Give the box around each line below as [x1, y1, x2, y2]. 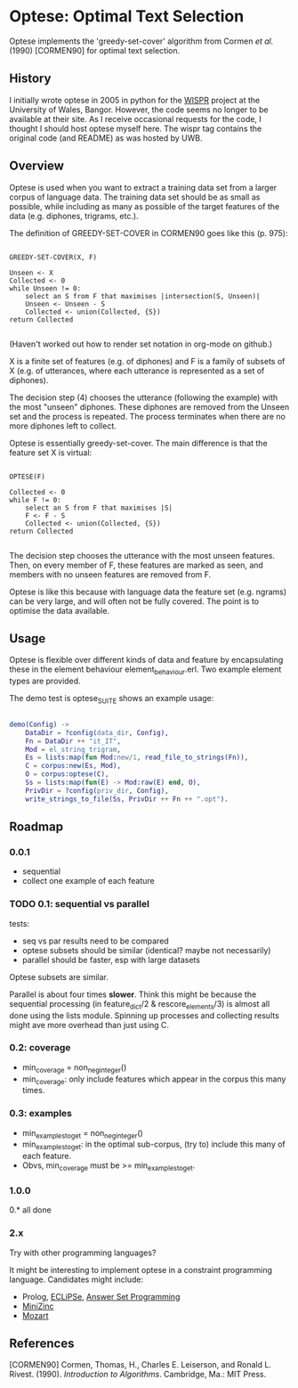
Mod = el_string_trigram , [25, 745, 122, 754]
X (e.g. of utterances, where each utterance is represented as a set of [9, 365, 265, 376]
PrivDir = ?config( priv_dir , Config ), [25, 786, 169, 795]
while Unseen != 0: [9, 283, 82, 293]
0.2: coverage [9, 1041, 71, 1054]
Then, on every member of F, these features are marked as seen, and [9, 559, 264, 570]
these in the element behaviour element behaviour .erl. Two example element [9, 664, 282, 677]
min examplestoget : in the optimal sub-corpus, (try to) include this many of [21, 1139, 286, 1152]
